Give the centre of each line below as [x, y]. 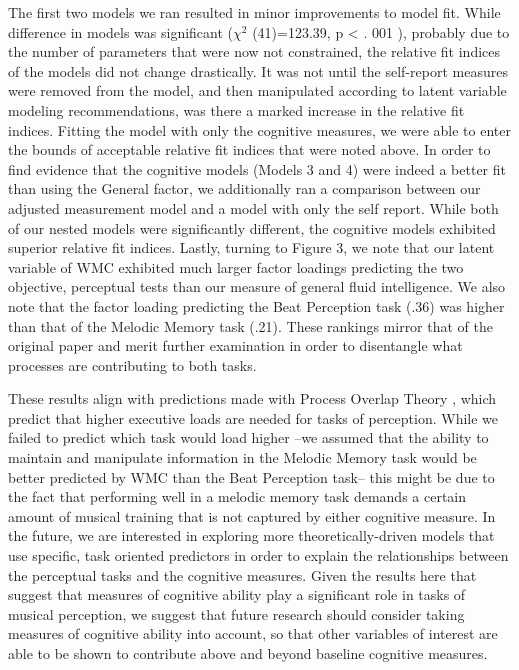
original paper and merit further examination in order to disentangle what [235, 345]
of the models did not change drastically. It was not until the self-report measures [258, 70]
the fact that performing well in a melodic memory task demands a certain [237, 496]
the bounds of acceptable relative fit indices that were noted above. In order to [249, 149]
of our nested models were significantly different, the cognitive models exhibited [252, 227]
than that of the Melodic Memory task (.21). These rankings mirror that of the [251, 325]
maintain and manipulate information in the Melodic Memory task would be [242, 457]
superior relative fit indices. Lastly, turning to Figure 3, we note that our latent [251, 247]
